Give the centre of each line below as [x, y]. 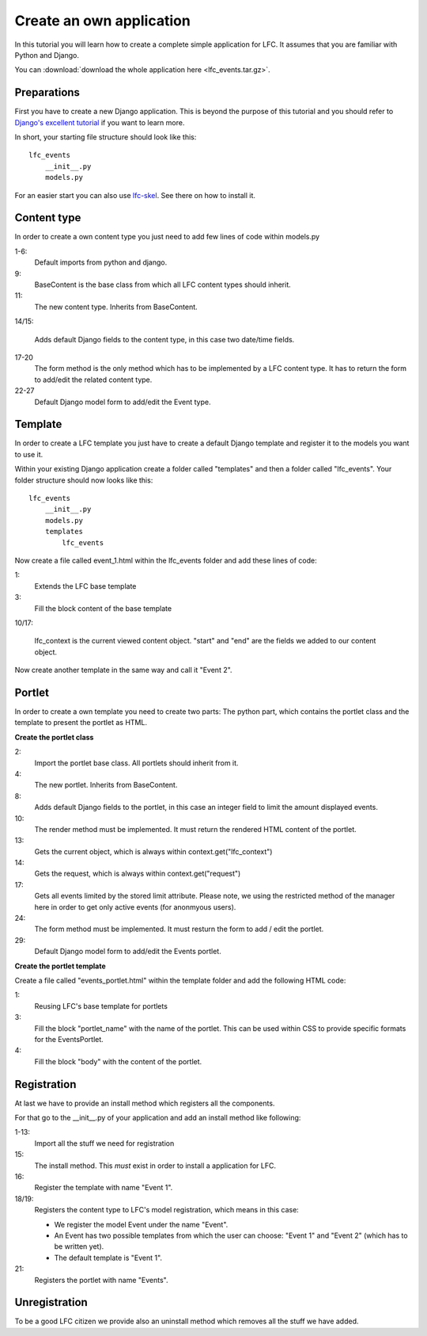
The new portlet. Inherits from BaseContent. [106, 785]
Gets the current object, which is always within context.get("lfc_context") [153, 851]
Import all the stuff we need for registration [104, 1143]
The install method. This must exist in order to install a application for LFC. [155, 1166]
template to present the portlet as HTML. [81, 723]
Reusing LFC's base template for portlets [101, 1006]
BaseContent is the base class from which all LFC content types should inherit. [163, 284]
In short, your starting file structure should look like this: [106, 137]
